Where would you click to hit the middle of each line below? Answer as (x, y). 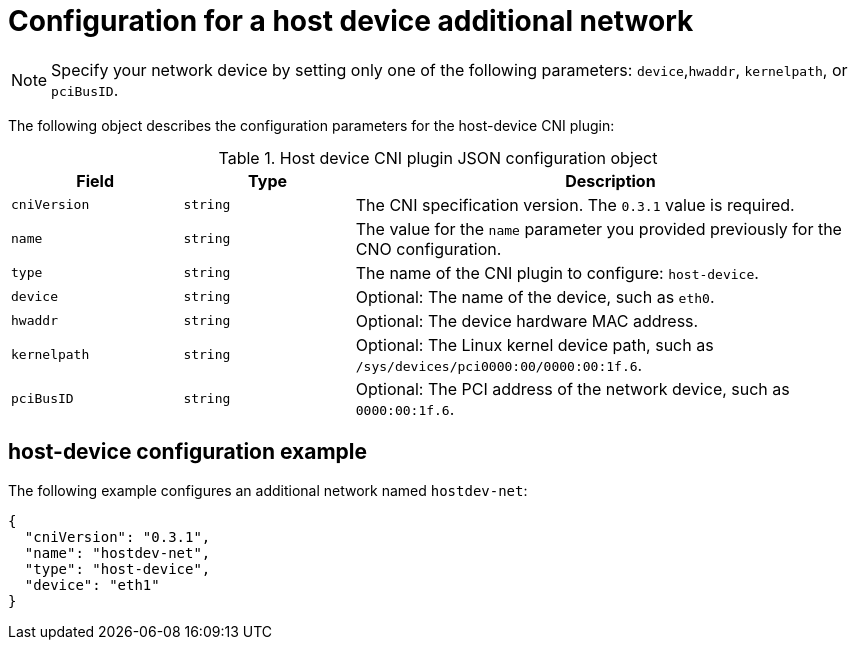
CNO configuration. (428, 248)
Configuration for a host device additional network (351, 21)
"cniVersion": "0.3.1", (117, 536)
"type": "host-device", (117, 568)
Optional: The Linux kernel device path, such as (534, 344)
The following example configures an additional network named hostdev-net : (268, 490)
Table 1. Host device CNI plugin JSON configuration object (438, 157)
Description (610, 180)
